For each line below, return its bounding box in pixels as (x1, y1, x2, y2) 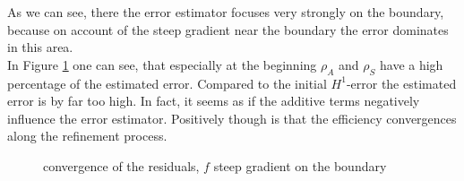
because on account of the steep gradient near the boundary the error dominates (7, 20, 449, 39)
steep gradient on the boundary (213, 156, 387, 175)
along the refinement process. (7, 126, 168, 145)
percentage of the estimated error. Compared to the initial (7, 73, 327, 92)
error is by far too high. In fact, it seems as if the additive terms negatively (7, 91, 420, 110)
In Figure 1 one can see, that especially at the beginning (7, 55, 317, 73)
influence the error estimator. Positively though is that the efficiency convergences (7, 108, 457, 127)
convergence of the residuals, (43, 156, 200, 175)
